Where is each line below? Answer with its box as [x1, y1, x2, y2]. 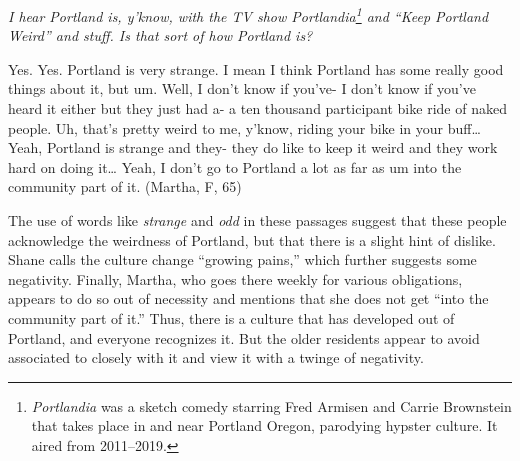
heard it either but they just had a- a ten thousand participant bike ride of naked [8, 98, 507, 119]
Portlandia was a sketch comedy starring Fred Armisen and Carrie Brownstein [31, 395, 512, 416]
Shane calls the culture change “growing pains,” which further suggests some [8, 249, 477, 270]
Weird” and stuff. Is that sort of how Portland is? [8, 25, 313, 46]
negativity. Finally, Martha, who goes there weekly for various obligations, [8, 268, 463, 289]
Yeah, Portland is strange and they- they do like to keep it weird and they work [8, 137, 498, 158]
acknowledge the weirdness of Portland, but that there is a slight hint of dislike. [8, 229, 496, 250]
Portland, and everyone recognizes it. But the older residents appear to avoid [8, 327, 480, 348]
